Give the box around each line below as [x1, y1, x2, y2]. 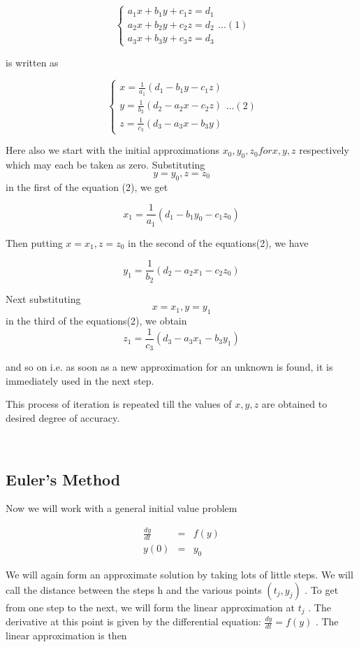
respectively [299, 143, 349, 157]
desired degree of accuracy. [6, 411, 120, 425]
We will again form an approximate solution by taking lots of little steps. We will [6, 567, 353, 582]
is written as [6, 55, 59, 69]
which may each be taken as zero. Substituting [6, 157, 205, 172]
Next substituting [6, 291, 81, 306]
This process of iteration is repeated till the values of [6, 397, 232, 411]
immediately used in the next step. [6, 373, 154, 388]
